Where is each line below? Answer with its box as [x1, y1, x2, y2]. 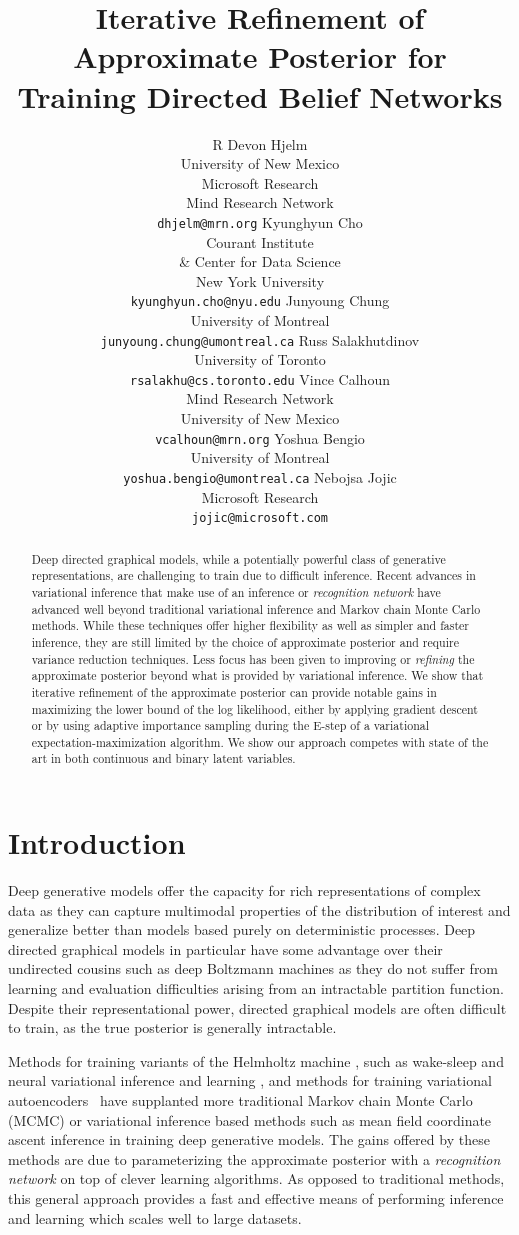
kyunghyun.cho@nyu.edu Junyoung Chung [130, 290, 390, 311]
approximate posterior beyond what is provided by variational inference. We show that [31, 667, 484, 684]
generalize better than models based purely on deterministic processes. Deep [8, 919, 476, 940]
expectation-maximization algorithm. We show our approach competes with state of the [31, 733, 489, 750]
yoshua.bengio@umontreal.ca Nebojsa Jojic [123, 466, 397, 487]
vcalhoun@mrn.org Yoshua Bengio [155, 427, 365, 448]
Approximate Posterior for [73, 36, 447, 77]
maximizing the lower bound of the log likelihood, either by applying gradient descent [31, 700, 478, 717]
